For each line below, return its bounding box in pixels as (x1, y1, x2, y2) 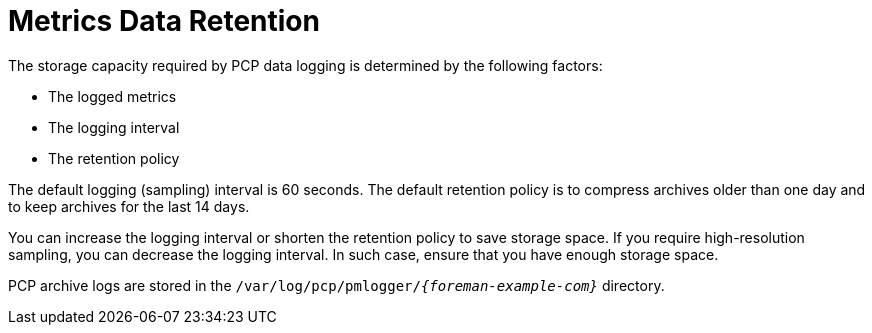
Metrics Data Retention (8, 4, 320, 38)
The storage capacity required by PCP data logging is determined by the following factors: (8, 56, 603, 74)
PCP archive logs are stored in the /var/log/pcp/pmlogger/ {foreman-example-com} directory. (8, 276, 665, 294)
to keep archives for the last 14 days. (8, 197, 250, 215)
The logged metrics (48, 87, 177, 105)
